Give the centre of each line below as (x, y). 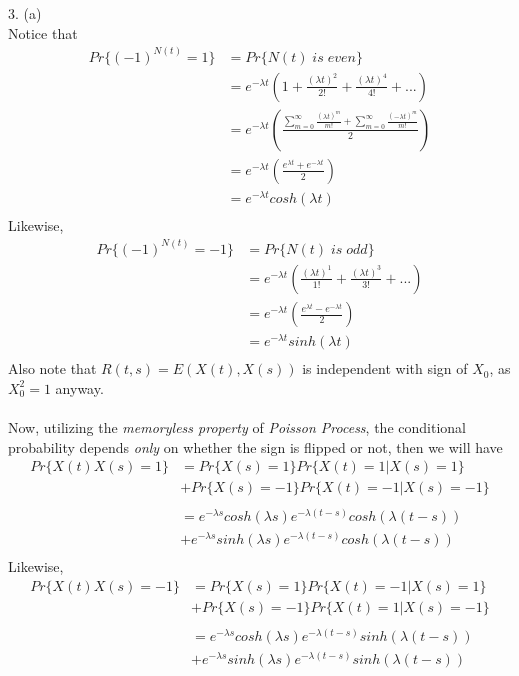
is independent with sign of (385, 368)
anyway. (79, 387)
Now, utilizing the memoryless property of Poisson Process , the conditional (237, 426)
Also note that (52, 368)
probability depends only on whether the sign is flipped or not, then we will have (255, 446)
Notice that (43, 32)
